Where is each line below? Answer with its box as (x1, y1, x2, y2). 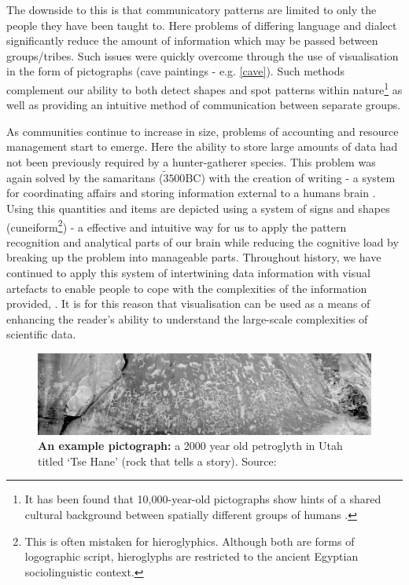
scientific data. (6, 326, 76, 342)
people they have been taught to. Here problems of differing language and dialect (6, 16, 397, 33)
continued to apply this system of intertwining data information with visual (6, 265, 370, 281)
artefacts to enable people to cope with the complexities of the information (6, 280, 367, 296)
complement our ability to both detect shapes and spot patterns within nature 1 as (6, 79, 403, 97)
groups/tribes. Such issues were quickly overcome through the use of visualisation (6, 47, 399, 64)
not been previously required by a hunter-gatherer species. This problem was (6, 154, 376, 170)
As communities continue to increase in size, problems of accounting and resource (6, 122, 399, 139)
